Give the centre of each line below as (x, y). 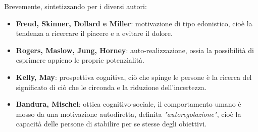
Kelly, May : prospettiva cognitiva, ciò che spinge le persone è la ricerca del (134, 77)
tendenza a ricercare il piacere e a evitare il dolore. (94, 33)
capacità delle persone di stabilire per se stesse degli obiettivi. (111, 124)
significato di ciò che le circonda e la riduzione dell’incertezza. (111, 87)
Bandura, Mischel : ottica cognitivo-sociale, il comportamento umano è (128, 104)
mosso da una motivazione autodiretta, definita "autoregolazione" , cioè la (128, 114)
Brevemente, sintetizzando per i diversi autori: (75, 6)
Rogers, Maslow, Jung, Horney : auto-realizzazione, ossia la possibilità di (135, 50)
